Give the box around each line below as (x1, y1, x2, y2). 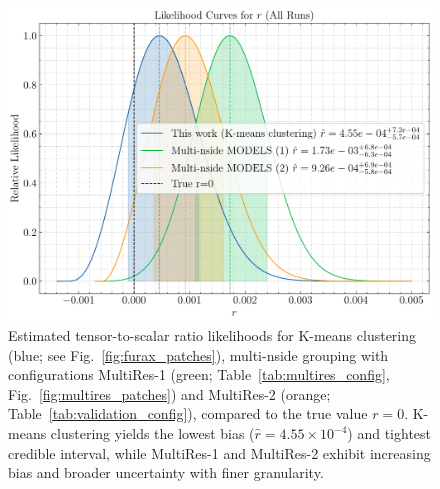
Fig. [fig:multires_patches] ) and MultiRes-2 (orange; (8, 383, 331, 404)
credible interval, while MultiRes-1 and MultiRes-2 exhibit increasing (8, 442, 431, 463)
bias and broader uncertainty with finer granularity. (8, 462, 324, 483)
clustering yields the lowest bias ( (50, 423, 255, 443)
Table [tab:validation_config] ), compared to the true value (8, 403, 368, 424)
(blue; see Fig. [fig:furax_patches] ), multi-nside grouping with (8, 344, 389, 365)
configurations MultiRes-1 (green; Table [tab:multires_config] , (8, 364, 390, 385)
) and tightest (347, 423, 432, 443)
